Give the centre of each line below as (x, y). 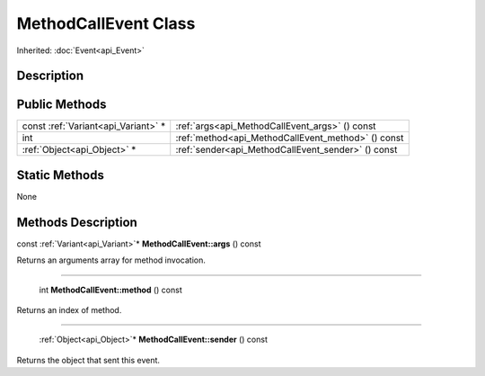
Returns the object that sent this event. (88, 360)
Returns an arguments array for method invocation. (111, 260)
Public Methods (62, 105)
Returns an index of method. (69, 310)
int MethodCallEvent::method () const (111, 290)
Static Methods (61, 175)
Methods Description (77, 222)
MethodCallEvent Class (106, 23)
